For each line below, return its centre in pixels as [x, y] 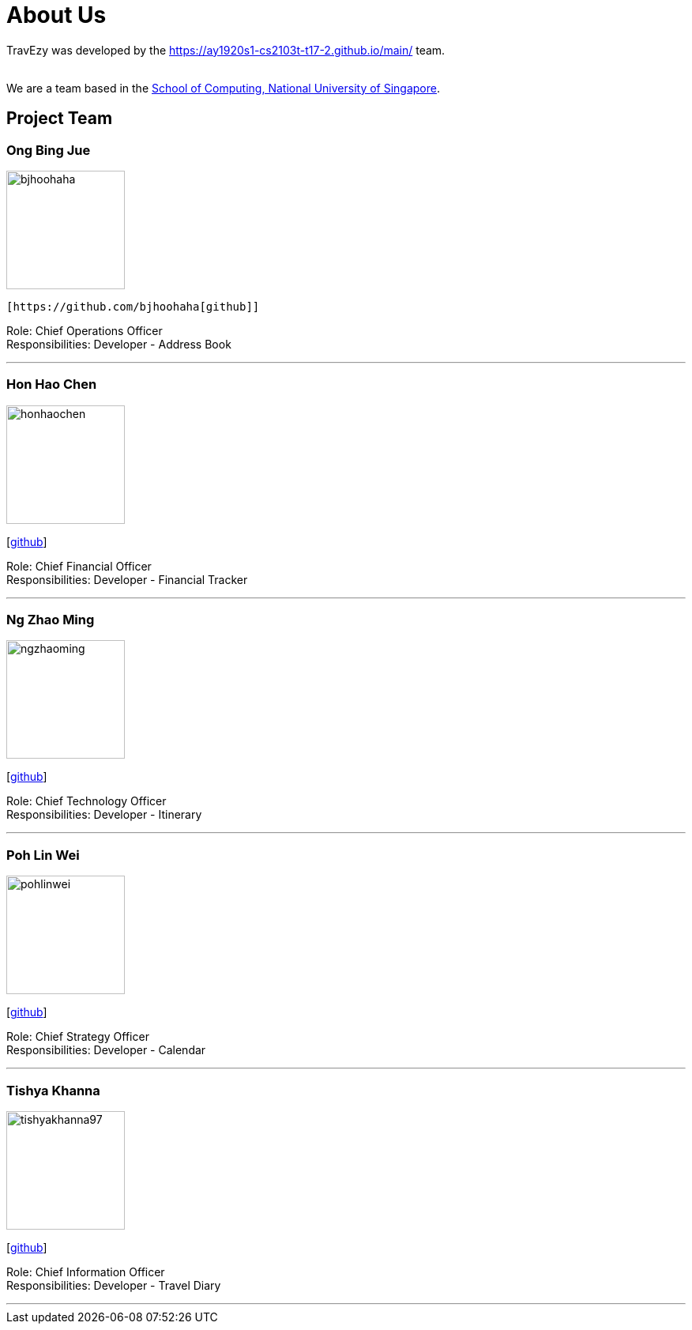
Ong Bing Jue [49, 150]
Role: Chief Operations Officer [85, 330]
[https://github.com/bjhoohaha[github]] [133, 306]
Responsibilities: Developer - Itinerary [104, 815]
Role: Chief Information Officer [86, 1272]
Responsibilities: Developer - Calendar [106, 1050]
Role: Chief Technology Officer [86, 801]
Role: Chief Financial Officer [79, 566]
